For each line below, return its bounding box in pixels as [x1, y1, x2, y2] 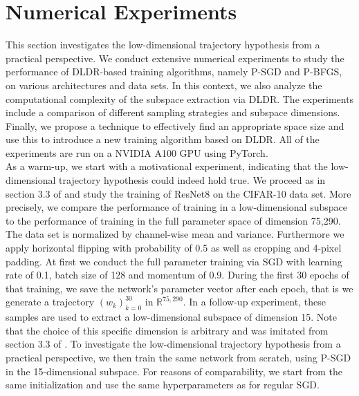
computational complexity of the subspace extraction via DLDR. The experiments [6, 91, 354, 106]
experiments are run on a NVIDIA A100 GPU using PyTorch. [6, 145, 268, 160]
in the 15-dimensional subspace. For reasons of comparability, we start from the [6, 364, 342, 378]
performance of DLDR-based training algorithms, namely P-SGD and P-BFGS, [6, 64, 342, 79]
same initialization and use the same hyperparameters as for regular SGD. [6, 377, 320, 392]
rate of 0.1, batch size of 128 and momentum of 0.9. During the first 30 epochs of [6, 267, 349, 282]
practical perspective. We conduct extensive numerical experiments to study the [6, 50, 344, 65]
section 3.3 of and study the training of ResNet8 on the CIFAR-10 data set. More [6, 186, 351, 200]
